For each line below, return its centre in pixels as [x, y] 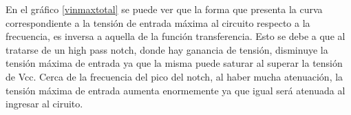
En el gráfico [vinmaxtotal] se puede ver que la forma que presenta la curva [164, 9]
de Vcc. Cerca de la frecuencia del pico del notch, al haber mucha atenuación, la [174, 76]
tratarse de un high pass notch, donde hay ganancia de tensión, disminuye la [167, 49]
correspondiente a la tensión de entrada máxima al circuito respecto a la [158, 22]
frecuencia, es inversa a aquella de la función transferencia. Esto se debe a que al [175, 36]
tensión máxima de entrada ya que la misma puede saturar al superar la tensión [174, 63]
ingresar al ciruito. [44, 104]
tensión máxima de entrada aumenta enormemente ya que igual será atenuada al [175, 90]
